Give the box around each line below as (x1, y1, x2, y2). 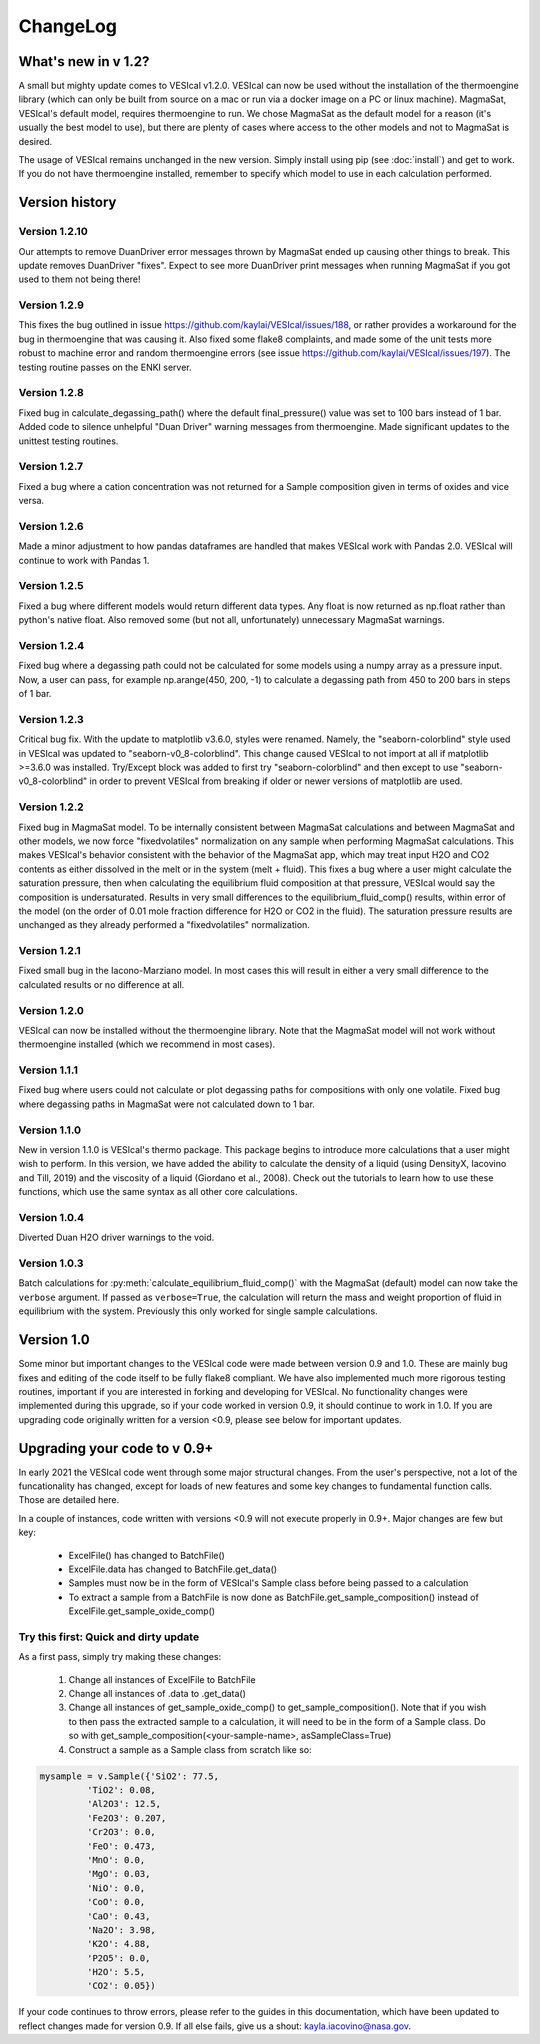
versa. (18, 495, 45, 507)
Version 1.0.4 (18, 1210, 85, 1224)
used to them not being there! (18, 273, 141, 285)
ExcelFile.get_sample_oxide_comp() (68, 1605, 215, 1617)
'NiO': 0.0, (86, 1882, 146, 1894)
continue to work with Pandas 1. (18, 554, 150, 566)
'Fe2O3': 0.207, (86, 1812, 167, 1824)
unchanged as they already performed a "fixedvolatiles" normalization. (18, 919, 310, 931)
